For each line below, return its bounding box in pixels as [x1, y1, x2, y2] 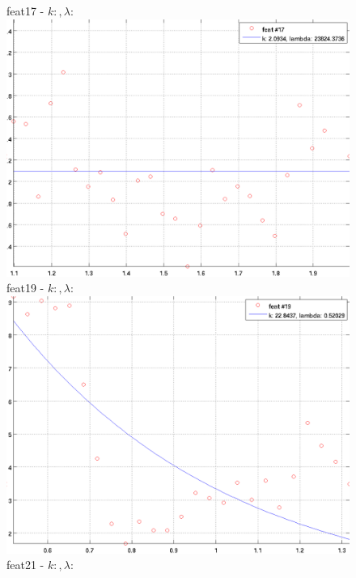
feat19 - [6, 279, 44, 296]
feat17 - [6, 2, 44, 19]
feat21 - [6, 556, 44, 573]
